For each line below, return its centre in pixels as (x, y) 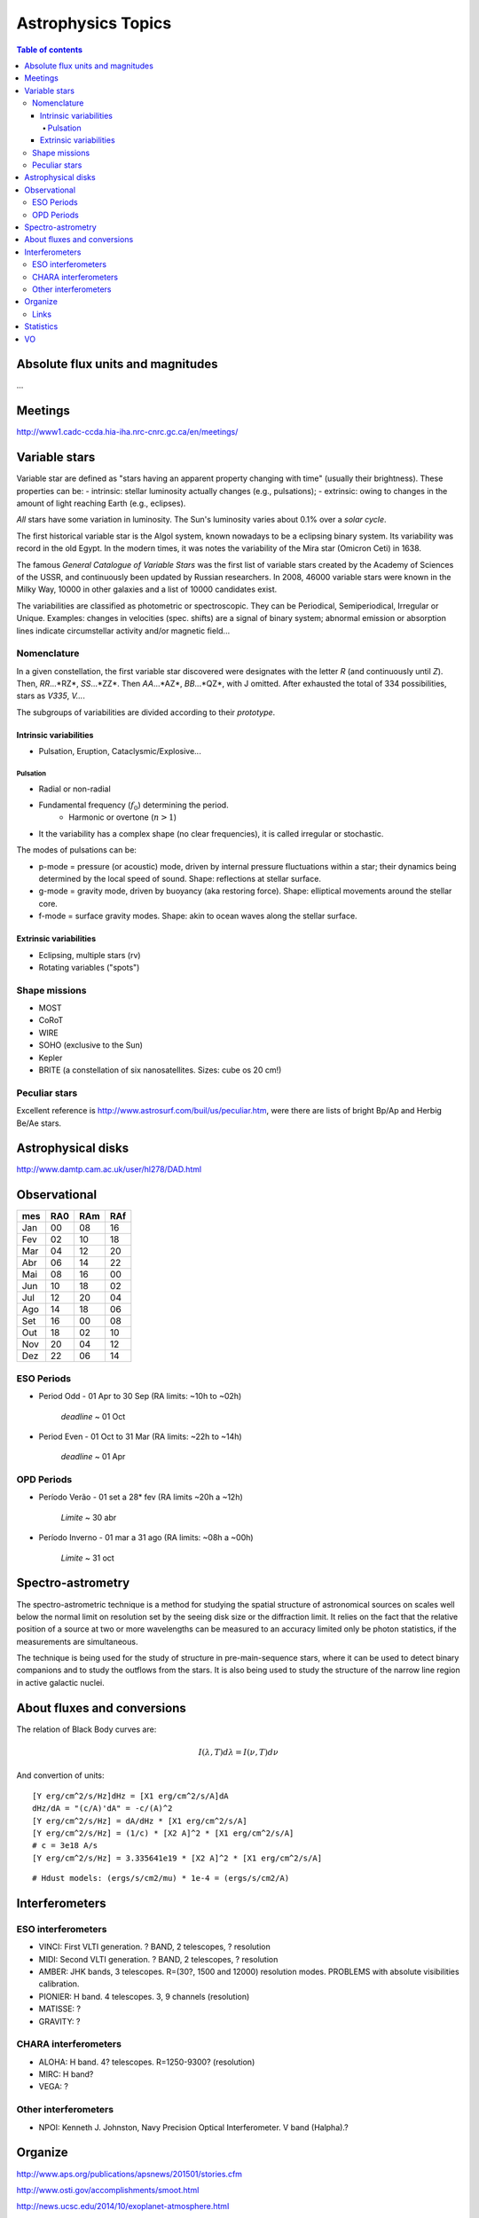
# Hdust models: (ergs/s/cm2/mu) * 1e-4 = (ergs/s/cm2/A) (161, 1878)
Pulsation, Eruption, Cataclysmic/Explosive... (120, 751)
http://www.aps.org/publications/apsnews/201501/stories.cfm (130, 2174)
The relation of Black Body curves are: (86, 1729)
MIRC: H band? (66, 2074)
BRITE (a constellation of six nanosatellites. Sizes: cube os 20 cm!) (160, 1070)
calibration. (59, 1984)
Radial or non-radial (75, 789)
